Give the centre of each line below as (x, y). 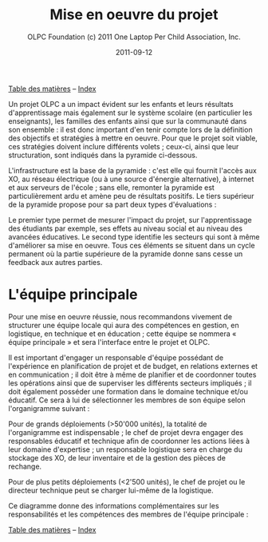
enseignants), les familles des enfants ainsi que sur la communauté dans (128, 121)
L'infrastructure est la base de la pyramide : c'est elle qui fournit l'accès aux (133, 170)
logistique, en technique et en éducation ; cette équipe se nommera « (122, 334)
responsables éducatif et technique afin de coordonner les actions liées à (129, 441)
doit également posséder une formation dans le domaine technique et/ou (128, 391)
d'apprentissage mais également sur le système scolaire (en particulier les (130, 113)
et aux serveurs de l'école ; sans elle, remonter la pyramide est (112, 187)
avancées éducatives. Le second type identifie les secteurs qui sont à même (134, 236)
